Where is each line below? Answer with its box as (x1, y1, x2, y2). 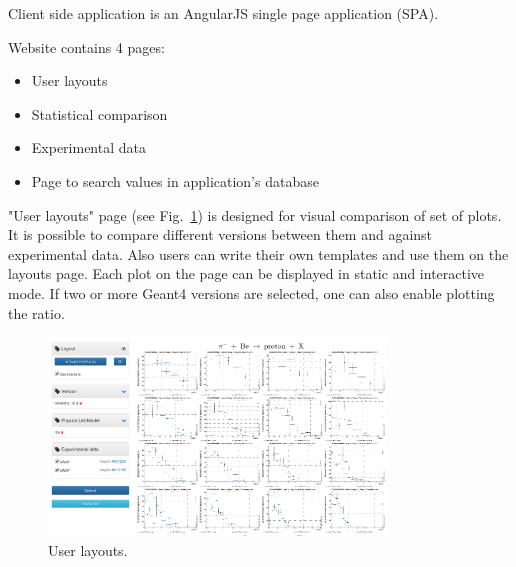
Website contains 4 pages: (8, 36, 165, 57)
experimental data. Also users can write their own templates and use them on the (8, 243, 509, 264)
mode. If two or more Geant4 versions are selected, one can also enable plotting (8, 282, 495, 303)
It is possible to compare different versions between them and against (8, 224, 433, 245)
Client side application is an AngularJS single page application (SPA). (8, 3, 439, 23)
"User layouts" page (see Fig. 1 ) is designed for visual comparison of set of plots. (8, 204, 502, 225)
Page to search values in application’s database (31, 170, 319, 191)
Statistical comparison (31, 103, 168, 124)
